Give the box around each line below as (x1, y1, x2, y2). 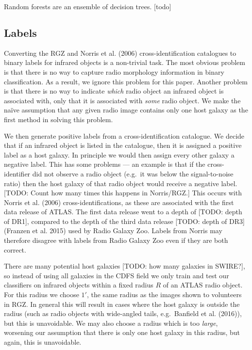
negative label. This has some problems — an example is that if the (4, 159, 205, 169)
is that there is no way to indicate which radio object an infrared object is (4, 86, 224, 96)
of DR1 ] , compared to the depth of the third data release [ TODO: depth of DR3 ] (4, 216, 245, 226)
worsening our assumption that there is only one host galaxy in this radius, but (4, 327, 240, 337)
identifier (4, 168, 31, 178)
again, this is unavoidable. (4, 337, 82, 347)
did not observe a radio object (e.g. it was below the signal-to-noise (32, 168, 234, 178)
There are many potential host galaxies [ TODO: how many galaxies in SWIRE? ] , (4, 261, 245, 271)
